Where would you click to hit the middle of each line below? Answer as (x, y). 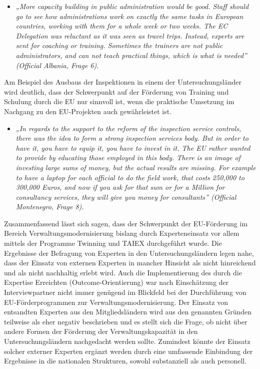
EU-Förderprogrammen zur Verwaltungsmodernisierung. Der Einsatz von (116, 302)
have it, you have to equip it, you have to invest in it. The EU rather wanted (133, 147)
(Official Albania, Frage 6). (57, 65)
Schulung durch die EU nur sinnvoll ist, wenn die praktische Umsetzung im (119, 101)
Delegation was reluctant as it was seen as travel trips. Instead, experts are (130, 35)
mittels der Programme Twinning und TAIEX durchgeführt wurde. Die (113, 243)
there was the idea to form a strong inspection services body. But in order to (132, 138)
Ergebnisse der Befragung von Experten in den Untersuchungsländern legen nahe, (129, 253)
